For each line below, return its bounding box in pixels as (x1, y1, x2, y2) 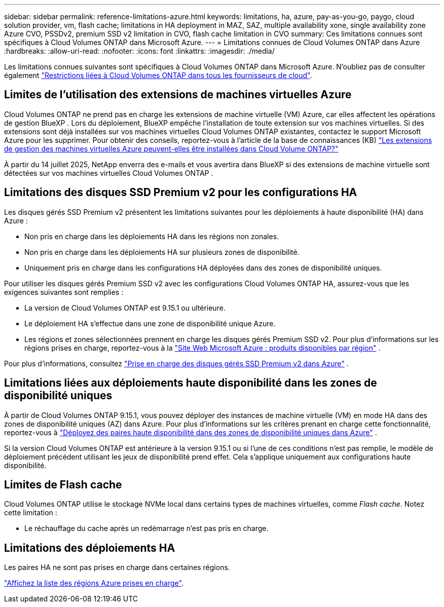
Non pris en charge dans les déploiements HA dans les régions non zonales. (24, 232, 279, 241)
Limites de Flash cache (4, 478, 122, 491)
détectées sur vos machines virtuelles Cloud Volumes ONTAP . (4, 168, 213, 177)
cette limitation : (4, 508, 57, 517)
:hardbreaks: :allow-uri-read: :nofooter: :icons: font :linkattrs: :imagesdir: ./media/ (4, 47, 275, 55)
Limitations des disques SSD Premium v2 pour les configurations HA (4, 186, 357, 199)
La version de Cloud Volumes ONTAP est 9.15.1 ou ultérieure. (24, 303, 226, 312)
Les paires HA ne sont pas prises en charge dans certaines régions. (4, 563, 230, 572)
